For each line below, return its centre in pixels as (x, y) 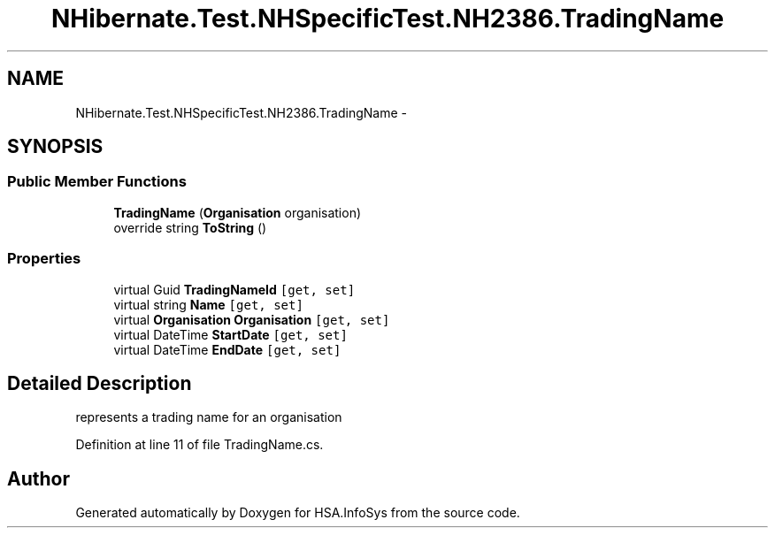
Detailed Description (100, 383)
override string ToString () (190, 227)
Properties (44, 259)
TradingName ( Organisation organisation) (238, 212)
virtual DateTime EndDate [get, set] (227, 349)
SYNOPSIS (55, 147)
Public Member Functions (97, 182)
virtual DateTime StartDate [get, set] (230, 334)
